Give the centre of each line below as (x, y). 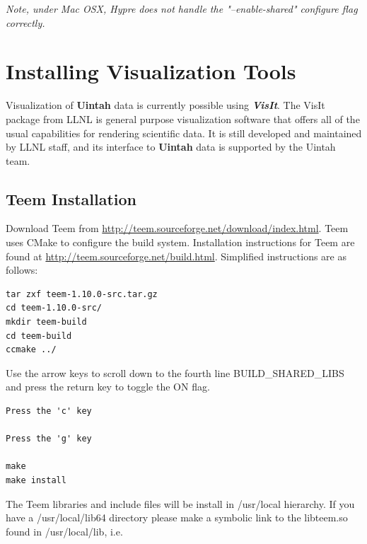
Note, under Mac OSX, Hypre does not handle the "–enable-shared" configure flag (182, 8)
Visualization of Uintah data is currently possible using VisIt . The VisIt (165, 105)
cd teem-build (39, 336)
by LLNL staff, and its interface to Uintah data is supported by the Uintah (171, 147)
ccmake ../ (31, 350)
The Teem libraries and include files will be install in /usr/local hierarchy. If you (180, 503)
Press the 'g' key (49, 439)
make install (36, 480)
